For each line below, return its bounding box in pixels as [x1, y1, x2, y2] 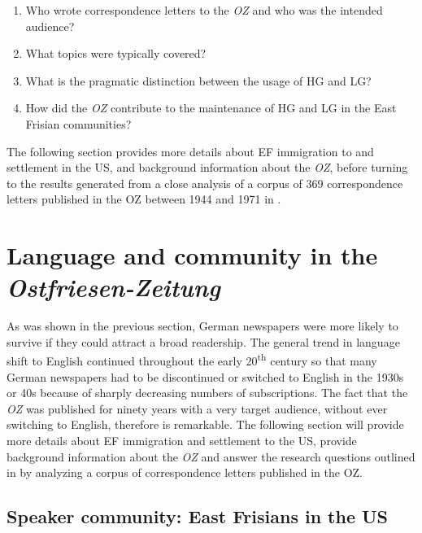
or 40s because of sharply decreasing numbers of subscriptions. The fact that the [7, 384, 408, 401]
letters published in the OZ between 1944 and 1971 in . [7, 190, 281, 208]
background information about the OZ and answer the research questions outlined [7, 448, 415, 465]
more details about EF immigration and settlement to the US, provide [7, 432, 357, 449]
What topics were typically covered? [25, 45, 207, 62]
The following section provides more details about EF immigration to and [7, 142, 374, 159]
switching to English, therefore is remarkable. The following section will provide [7, 416, 404, 433]
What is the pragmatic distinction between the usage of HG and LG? [25, 72, 372, 89]
